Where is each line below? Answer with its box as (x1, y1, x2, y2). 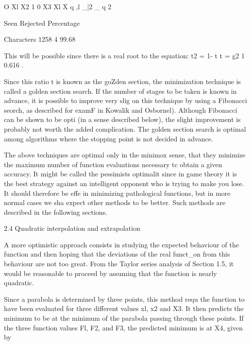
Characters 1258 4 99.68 (4, 34, 76, 44)
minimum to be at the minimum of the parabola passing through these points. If (4, 313, 244, 323)
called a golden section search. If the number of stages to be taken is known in (4, 86, 237, 96)
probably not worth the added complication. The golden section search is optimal (4, 123, 246, 134)
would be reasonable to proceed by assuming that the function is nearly (4, 268, 217, 278)
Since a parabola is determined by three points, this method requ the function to (4, 293, 245, 304)
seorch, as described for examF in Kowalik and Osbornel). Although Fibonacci (4, 104, 237, 115)
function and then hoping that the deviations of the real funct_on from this (4, 249, 230, 259)
